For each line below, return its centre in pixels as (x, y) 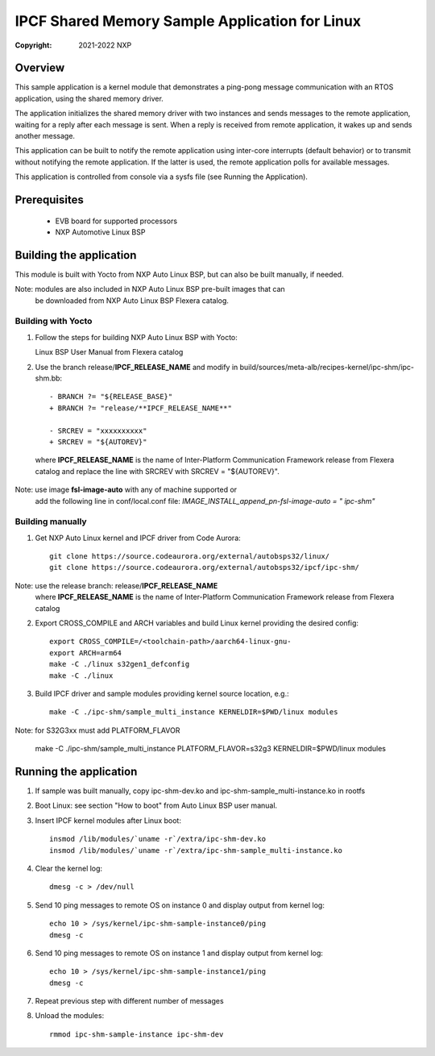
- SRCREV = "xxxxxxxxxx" (98, 430)
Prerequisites (49, 200)
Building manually (51, 522)
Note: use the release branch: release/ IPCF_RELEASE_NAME (116, 585)
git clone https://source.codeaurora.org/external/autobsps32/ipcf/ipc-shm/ (205, 567)
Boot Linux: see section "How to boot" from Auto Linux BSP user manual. (156, 805)
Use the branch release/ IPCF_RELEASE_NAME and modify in (137, 367)
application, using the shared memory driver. (89, 98)
